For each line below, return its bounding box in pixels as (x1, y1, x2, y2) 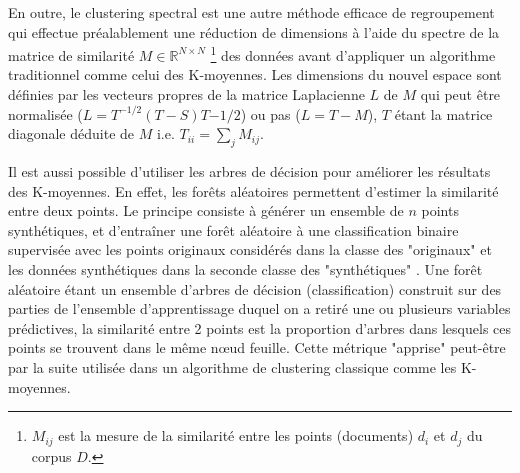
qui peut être (420, 84, 501, 105)
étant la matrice (394, 103, 493, 124)
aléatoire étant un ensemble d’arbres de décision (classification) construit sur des (8, 278, 502, 299)
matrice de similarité (8, 44, 135, 65)
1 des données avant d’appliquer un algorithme (210, 42, 496, 65)
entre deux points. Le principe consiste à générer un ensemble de (8, 200, 404, 221)
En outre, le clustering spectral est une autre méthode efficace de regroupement (8, 2, 495, 22)
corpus (31, 445, 72, 466)
